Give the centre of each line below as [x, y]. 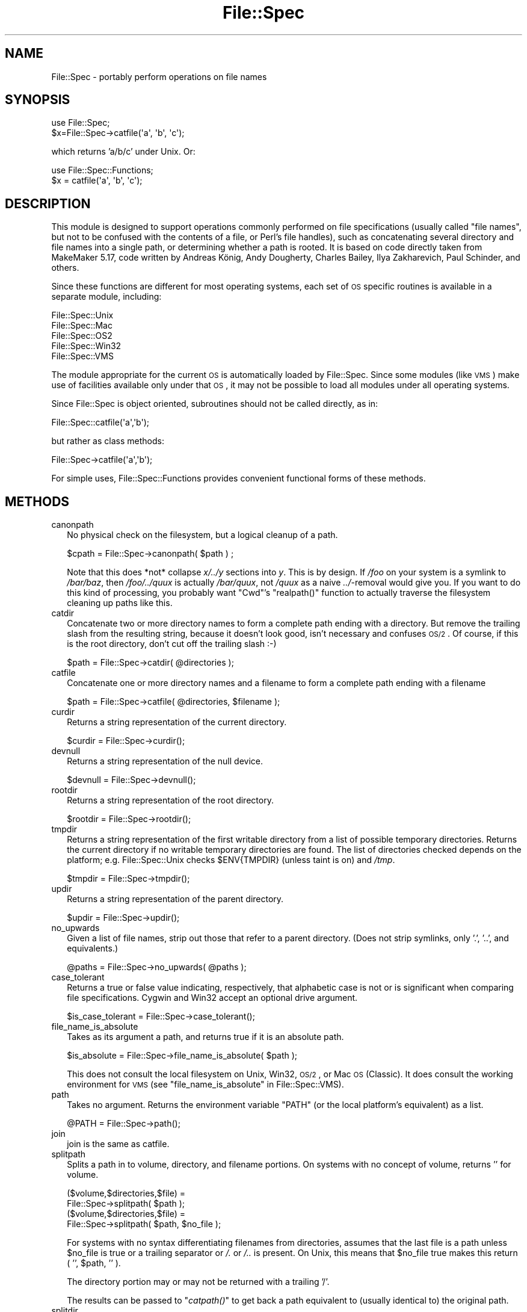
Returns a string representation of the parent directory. [175, 899]
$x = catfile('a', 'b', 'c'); [97, 181]
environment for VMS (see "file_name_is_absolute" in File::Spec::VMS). [205, 1085]
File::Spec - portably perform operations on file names [159, 76]
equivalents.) [93, 948]
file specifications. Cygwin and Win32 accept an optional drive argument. [212, 998]
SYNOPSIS [38, 100]
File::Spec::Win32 [86, 346]
